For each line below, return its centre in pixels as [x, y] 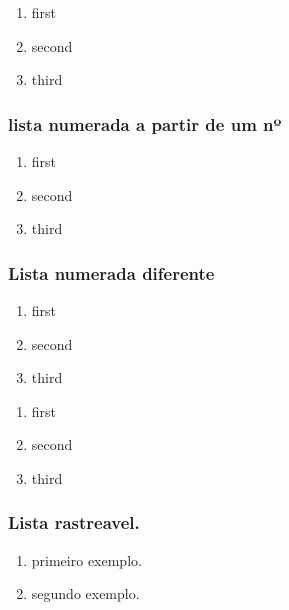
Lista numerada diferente [111, 272]
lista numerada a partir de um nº [145, 123]
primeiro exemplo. [86, 559]
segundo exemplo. [85, 593]
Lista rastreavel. [74, 522]
